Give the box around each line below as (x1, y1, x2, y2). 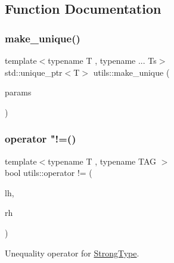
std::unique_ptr (5, 66, 63, 78)
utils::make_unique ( (93, 66, 170, 78)
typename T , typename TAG (48, 154, 157, 167)
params (5, 86, 32, 98)
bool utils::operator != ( (5, 166, 92, 179)
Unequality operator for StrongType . (5, 246, 139, 259)
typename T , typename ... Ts (48, 54, 157, 66)
